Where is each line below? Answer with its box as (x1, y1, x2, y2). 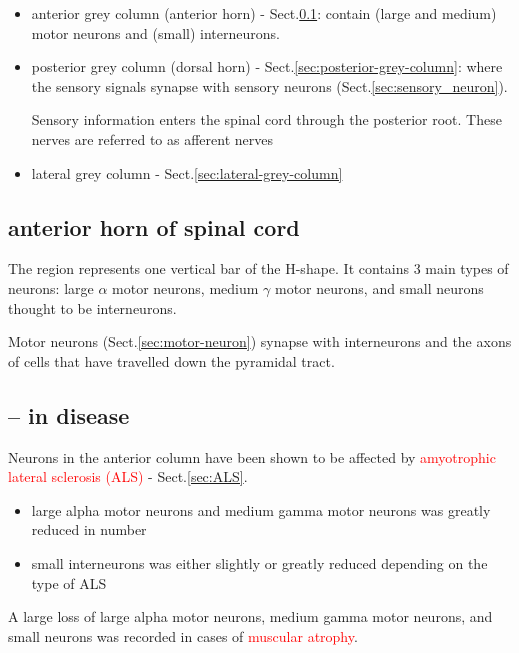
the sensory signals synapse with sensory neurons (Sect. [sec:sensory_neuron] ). (31, 75, 508, 96)
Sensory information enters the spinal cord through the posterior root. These (31, 109, 502, 130)
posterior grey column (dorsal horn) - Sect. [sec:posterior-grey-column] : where (31, 56, 503, 77)
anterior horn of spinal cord (8, 211, 300, 242)
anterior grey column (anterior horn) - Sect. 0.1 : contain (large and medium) (31, 3, 497, 23)
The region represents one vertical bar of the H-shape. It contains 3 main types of (8, 258, 509, 279)
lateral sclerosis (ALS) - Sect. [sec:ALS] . (8, 466, 248, 487)
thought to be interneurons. (8, 297, 177, 318)
